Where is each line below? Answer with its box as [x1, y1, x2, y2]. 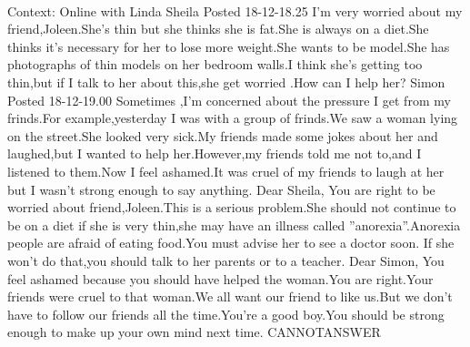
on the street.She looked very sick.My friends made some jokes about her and [7, 126, 438, 145]
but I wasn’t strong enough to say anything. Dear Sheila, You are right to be [7, 179, 435, 199]
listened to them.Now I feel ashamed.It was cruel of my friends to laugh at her [7, 161, 445, 180]
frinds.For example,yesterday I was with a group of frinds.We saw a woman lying [7, 108, 458, 128]
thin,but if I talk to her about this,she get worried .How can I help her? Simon [7, 72, 445, 91]
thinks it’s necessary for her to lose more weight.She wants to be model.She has [7, 36, 450, 56]
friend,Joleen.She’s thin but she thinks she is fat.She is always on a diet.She [7, 19, 429, 38]
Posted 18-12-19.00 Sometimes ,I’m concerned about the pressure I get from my [7, 90, 451, 109]
